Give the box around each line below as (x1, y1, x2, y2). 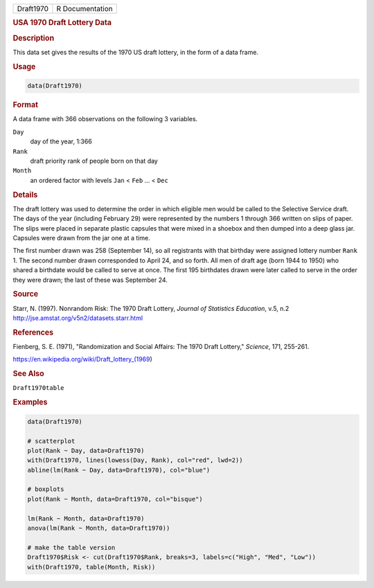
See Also (12, 369, 44, 379)
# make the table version (27, 544, 116, 551)
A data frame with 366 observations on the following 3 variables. (12, 115, 198, 123)
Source (12, 289, 39, 299)
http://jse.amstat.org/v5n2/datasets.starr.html (12, 314, 143, 322)
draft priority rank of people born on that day (30, 157, 159, 165)
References (12, 328, 54, 337)
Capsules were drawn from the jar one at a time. (12, 233, 150, 242)
